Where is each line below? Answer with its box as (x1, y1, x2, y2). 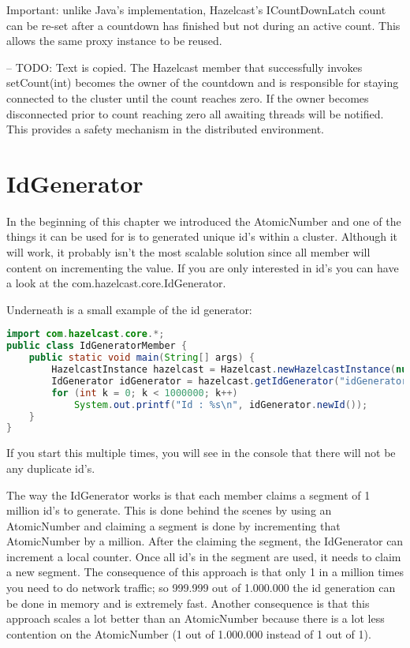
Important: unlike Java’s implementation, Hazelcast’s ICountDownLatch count (6, 2, 386, 17)
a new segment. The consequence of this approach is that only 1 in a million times (6, 564, 404, 580)
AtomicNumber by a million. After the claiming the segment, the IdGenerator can (6, 533, 404, 549)
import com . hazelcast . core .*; (6, 328, 165, 340)
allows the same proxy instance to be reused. (6, 32, 222, 49)
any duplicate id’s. (6, 459, 95, 476)
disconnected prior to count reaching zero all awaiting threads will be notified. (6, 105, 384, 122)
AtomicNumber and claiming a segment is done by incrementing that (6, 517, 341, 534)
